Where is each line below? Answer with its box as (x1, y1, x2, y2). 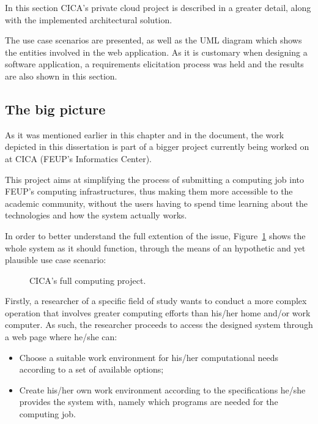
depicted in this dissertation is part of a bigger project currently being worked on (5, 140, 309, 153)
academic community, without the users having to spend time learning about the (5, 196, 308, 209)
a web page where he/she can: (5, 330, 117, 343)
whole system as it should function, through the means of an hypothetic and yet (5, 241, 306, 254)
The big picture (5, 99, 106, 118)
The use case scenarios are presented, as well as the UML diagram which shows (5, 34, 302, 46)
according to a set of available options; (19, 363, 164, 376)
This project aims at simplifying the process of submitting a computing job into (5, 173, 305, 185)
